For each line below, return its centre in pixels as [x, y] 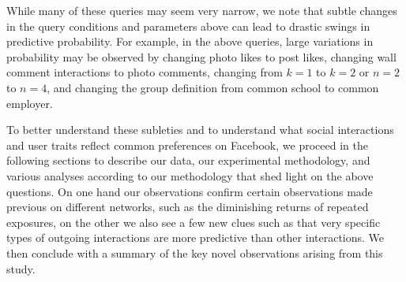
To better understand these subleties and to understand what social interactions [200, 130]
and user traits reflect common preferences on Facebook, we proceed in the [187, 145]
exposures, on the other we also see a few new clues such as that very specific [194, 222]
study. [21, 268]
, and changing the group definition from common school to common [213, 87]
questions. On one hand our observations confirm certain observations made [190, 191]
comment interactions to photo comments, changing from [145, 72]
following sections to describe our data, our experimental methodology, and [188, 160]
